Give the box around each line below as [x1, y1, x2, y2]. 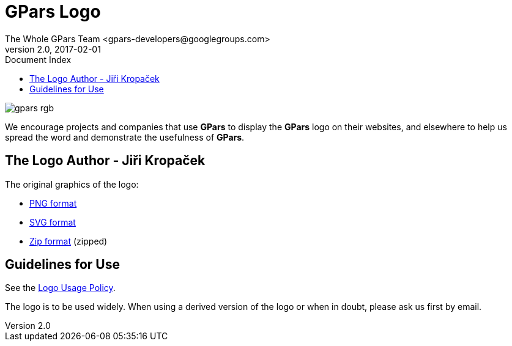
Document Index [5, 54, 72, 65]
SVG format [29, 216, 76, 227]
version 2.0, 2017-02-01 [5, 43, 101, 54]
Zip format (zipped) [29, 235, 108, 246]
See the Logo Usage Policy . [5, 282, 116, 293]
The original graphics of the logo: [5, 179, 139, 190]
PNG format [29, 197, 77, 208]
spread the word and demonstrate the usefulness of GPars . [5, 131, 245, 142]
